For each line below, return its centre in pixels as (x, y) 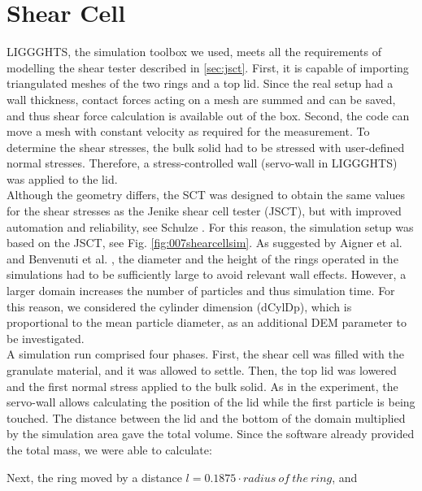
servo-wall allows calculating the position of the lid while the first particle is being (211, 402)
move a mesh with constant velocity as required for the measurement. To (188, 131)
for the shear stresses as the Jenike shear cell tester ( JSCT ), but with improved (204, 211)
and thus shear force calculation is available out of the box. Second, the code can (208, 115)
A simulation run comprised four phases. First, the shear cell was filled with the (205, 354)
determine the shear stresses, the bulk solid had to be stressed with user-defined (206, 147)
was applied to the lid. (62, 178)
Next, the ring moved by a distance (94, 477)
